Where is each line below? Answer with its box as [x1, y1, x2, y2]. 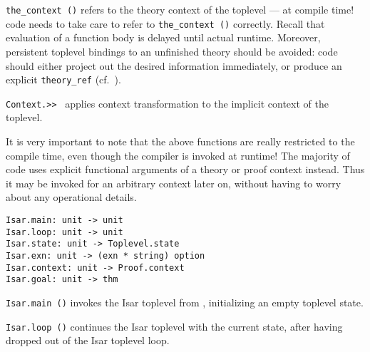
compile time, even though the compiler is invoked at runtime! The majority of [6, 147, 350, 162]
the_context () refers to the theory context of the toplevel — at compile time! [6, 2, 354, 16]
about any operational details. [6, 190, 137, 205]
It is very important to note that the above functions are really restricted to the [6, 134, 355, 148]
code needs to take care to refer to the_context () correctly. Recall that [6, 16, 325, 31]
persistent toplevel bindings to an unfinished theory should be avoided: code [6, 43, 338, 58]
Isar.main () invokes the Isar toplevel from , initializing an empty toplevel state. [6, 294, 364, 309]
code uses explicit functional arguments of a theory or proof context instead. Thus [6, 162, 365, 177]
